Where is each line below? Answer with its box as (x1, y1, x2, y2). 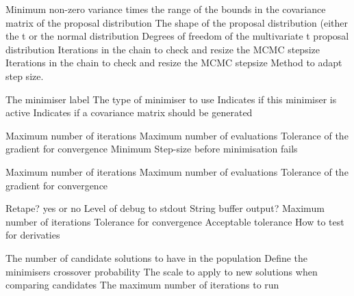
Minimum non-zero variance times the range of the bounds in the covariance (5, 2, 326, 16)
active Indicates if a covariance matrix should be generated (5, 105, 253, 120)
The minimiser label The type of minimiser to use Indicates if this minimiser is (5, 92, 337, 106)
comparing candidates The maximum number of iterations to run (5, 278, 279, 292)
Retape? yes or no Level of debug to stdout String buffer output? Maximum (5, 201, 325, 215)
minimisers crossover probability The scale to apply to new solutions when (5, 264, 318, 278)
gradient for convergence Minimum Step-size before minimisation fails (5, 142, 298, 156)
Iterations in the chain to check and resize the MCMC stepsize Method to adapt (5, 55, 342, 70)
